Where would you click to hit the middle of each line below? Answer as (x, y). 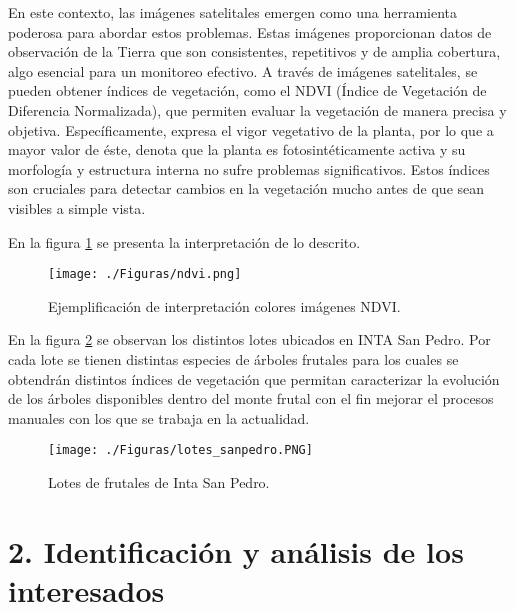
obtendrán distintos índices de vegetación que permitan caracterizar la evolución (254, 378)
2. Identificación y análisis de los (236, 550)
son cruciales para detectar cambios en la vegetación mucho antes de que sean (246, 188)
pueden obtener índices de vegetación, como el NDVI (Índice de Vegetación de (247, 90)
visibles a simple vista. (77, 207)
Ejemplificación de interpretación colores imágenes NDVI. (224, 305)
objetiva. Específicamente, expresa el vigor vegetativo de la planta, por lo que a (251, 129)
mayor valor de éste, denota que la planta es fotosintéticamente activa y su (237, 149)
